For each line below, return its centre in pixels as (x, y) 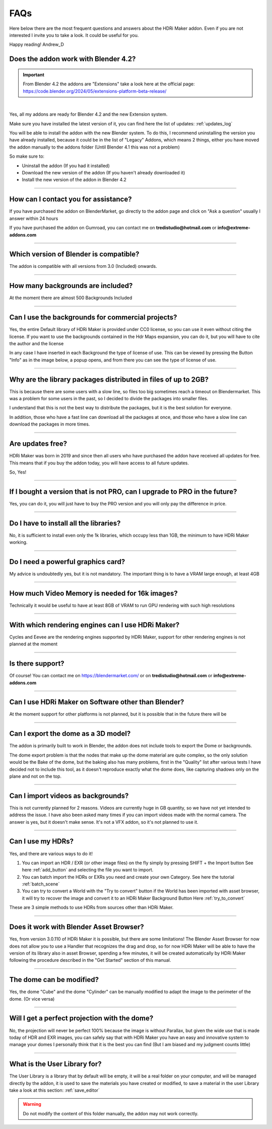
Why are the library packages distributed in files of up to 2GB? (109, 379)
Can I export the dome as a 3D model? (70, 734)
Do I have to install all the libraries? (65, 523)
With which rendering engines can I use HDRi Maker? (94, 625)
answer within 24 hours (34, 218)
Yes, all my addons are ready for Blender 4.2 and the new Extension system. (88, 114)
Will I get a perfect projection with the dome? (81, 1018)
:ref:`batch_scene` (41, 884)
